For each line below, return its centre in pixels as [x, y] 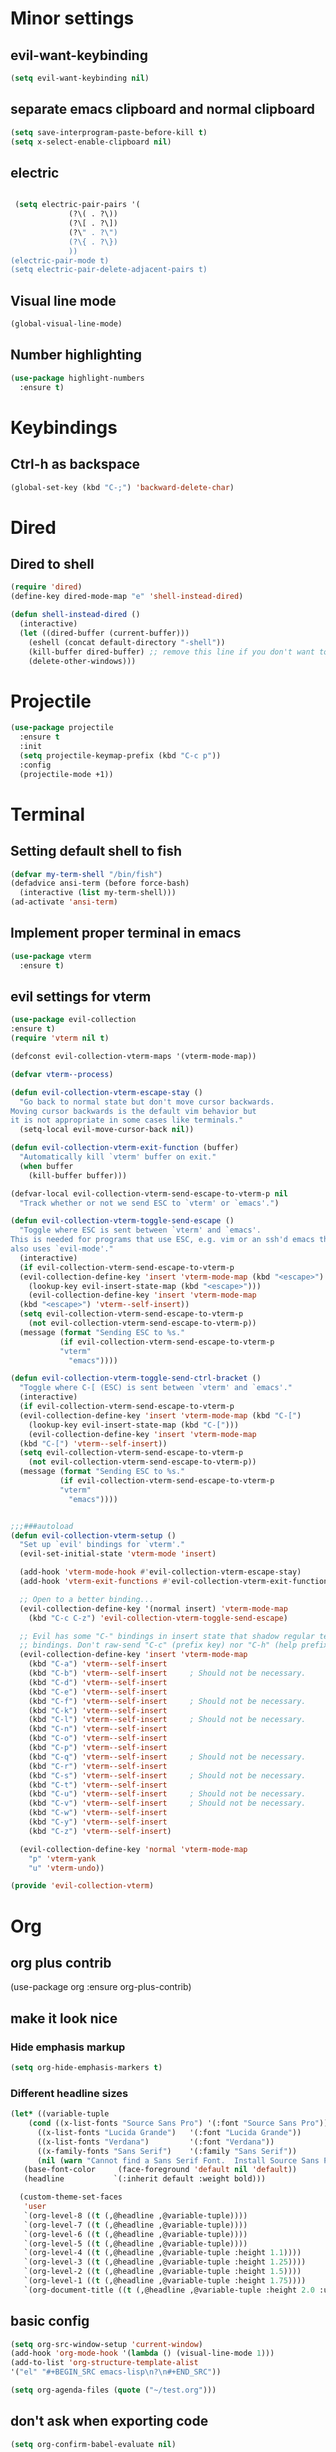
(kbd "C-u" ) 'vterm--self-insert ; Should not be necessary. [167, 1794]
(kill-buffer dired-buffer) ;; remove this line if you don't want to [178, 652]
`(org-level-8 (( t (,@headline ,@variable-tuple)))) [135, 2215]
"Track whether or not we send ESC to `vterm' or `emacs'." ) [149, 1203]
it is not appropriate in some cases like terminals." [127, 1120]
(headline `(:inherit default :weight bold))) [145, 2179]
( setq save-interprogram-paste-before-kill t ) [109, 132]
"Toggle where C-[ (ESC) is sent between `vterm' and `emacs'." [156, 1388]
